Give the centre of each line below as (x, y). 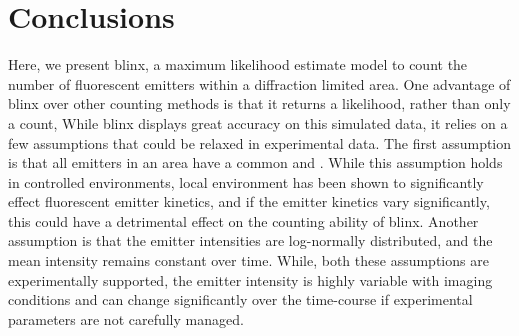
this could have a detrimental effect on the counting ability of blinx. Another (243, 220)
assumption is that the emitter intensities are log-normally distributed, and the (250, 240)
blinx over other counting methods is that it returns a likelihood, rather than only (259, 103)
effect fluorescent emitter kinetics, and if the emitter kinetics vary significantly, (249, 201)
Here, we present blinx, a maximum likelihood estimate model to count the (238, 64)
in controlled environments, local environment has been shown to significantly (246, 181)
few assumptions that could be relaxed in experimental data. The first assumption (260, 142)
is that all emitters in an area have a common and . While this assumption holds (255, 162)
